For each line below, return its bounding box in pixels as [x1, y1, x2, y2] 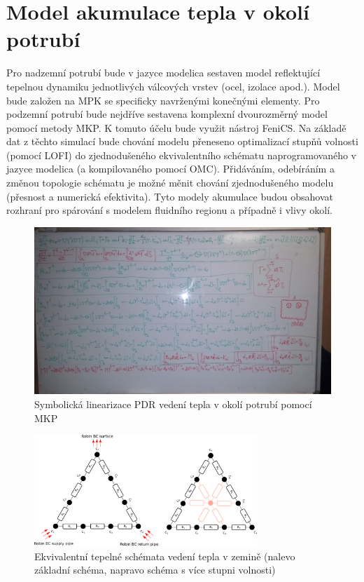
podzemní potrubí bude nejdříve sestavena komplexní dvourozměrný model [6, 107, 328, 121]
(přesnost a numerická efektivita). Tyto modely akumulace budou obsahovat [6, 189, 333, 203]
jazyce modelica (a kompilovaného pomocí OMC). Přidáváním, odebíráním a [6, 161, 335, 176]
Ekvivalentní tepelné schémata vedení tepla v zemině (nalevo [34, 548, 295, 563]
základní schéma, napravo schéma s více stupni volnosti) [34, 562, 276, 577]
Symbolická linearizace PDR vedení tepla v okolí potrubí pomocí [34, 396, 312, 411]
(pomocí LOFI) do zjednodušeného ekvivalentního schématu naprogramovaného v [6, 147, 356, 162]
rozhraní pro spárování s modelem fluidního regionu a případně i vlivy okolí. [6, 203, 332, 217]
